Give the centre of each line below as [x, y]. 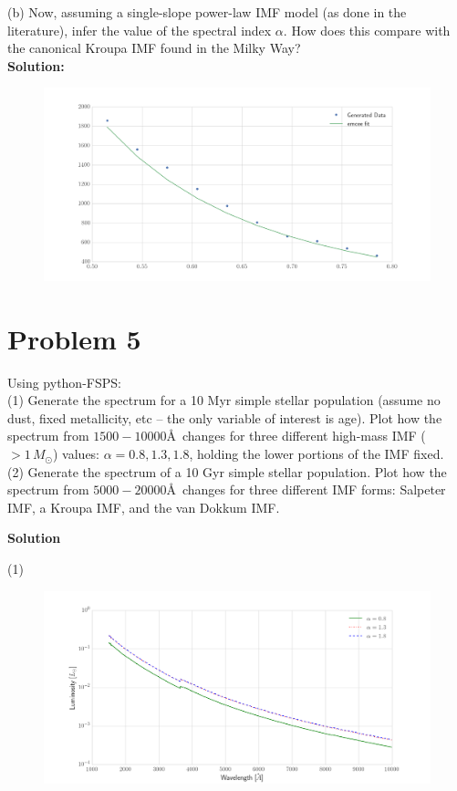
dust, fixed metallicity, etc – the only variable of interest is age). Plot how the [225, 417]
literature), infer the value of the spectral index [140, 30]
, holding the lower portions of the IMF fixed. [317, 454]
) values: [76, 454]
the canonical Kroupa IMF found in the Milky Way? [154, 48]
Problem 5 [74, 338]
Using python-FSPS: [64, 382]
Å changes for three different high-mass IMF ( [296, 436]
